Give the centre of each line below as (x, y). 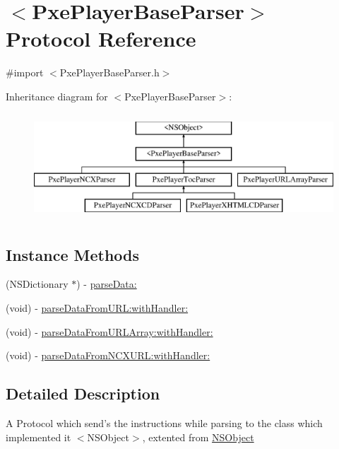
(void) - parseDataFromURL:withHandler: (97, 308)
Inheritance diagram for (57, 96)
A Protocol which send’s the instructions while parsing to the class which (164, 423)
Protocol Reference (101, 39)
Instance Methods (72, 254)
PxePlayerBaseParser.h (109, 72)
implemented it (38, 437)
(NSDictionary (37, 284)
